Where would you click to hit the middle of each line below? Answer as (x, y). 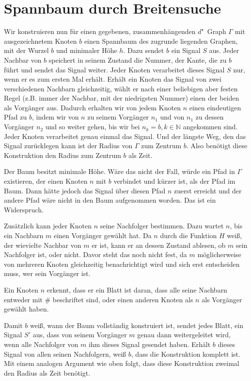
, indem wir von (55, 117)
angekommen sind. (210, 127)
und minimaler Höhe (86, 50)
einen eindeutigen (215, 107)
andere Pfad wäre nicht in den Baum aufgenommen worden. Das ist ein (110, 200)
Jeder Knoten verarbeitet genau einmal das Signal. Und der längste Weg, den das (125, 136)
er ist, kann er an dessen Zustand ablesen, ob (159, 245)
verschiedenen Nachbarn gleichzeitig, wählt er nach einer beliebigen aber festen (121, 88)
